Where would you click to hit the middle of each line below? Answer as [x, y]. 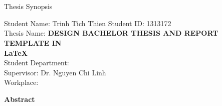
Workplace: [21, 82]
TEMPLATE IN [33, 42]
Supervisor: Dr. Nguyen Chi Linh [55, 72]
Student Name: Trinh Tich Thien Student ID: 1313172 [88, 23]
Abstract [20, 99]
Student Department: [37, 63]
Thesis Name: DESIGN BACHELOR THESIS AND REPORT [111, 33]
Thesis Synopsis [28, 6]
